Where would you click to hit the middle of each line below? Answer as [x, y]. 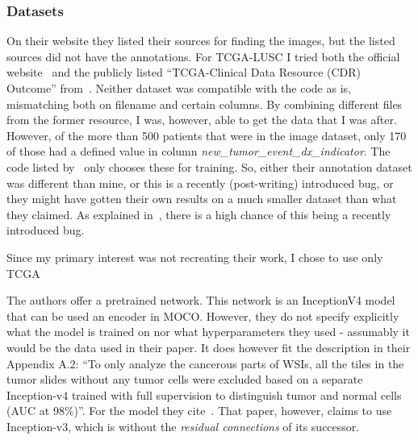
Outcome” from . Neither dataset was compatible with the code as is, [179, 88]
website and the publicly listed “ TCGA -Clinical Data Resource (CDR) [184, 72]
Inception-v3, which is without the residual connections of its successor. [183, 426]
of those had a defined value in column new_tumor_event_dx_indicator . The [199, 151]
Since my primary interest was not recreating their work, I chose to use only [195, 257]
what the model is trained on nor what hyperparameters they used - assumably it [208, 332]
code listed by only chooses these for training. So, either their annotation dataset [209, 166]
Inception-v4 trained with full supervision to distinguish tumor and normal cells [204, 394]
